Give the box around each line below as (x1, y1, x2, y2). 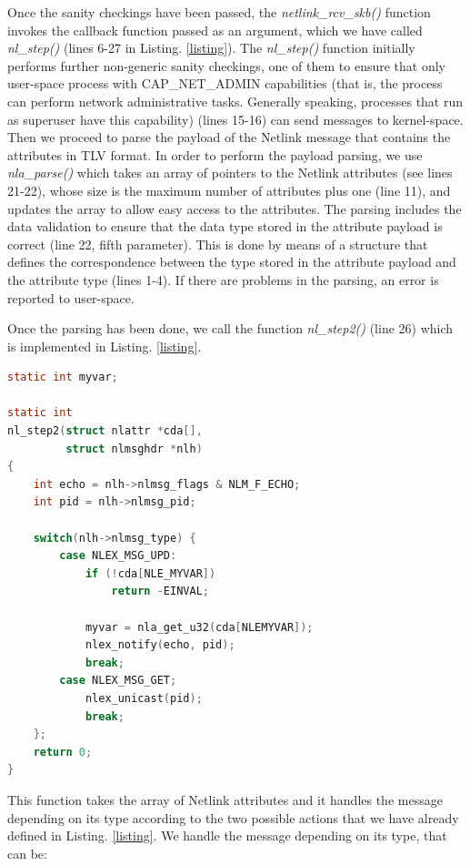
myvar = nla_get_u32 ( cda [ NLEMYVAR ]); (85, 620, 314, 634)
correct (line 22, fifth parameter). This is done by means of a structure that (7, 234, 428, 253)
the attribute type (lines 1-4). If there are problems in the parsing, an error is (7, 270, 439, 289)
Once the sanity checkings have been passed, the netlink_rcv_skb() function (7, 3, 431, 21)
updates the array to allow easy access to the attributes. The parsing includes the (7, 199, 462, 218)
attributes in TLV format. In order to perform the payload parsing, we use (7, 145, 423, 164)
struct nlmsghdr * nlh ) (65, 442, 203, 455)
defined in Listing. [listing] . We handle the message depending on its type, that (7, 826, 447, 845)
